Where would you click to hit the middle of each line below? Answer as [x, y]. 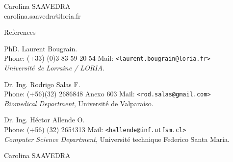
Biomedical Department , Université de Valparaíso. [79, 103]
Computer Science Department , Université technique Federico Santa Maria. [117, 139]
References [20, 32]
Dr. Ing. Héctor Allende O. [44, 120]
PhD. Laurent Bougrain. [41, 48]
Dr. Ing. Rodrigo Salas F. [42, 84]
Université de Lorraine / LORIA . [54, 68]
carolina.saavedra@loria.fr [42, 15]
